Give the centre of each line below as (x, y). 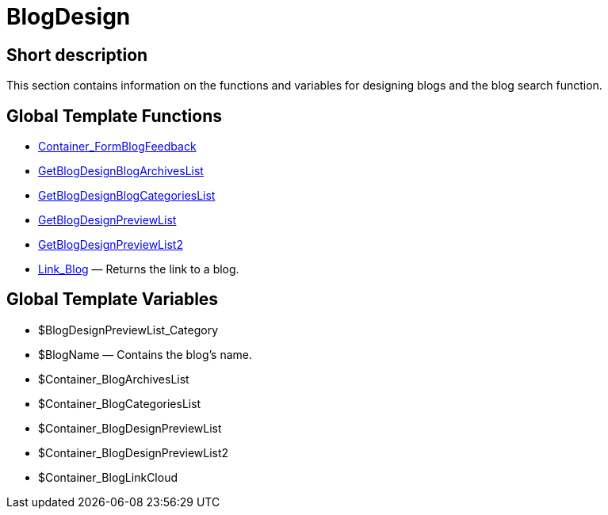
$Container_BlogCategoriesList (120, 403)
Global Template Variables (113, 299)
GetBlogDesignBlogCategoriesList (127, 196)
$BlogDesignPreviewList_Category (128, 330)
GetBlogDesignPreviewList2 (111, 245)
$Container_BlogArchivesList (114, 379)
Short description (77, 55)
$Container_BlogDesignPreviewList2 (134, 452)
